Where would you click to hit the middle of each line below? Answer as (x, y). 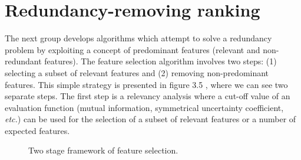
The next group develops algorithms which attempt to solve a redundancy (138, 38)
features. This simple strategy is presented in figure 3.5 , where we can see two (146, 84)
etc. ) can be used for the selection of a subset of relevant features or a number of (150, 119)
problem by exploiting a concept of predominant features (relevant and (133, 49)
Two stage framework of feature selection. (103, 150)
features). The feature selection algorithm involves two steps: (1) (161, 61)
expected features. (37, 130)
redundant (23, 61)
